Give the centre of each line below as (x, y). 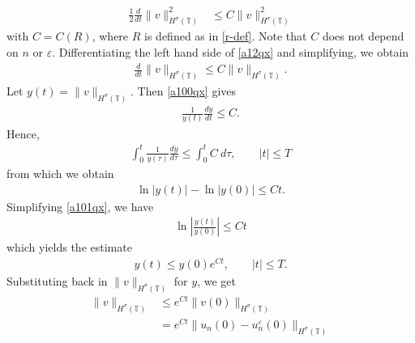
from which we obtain (60, 173)
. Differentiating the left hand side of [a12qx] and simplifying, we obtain (231, 51)
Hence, (23, 133)
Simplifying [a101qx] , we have (80, 206)
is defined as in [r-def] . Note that (226, 36)
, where (110, 36)
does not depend (363, 36)
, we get (216, 280)
